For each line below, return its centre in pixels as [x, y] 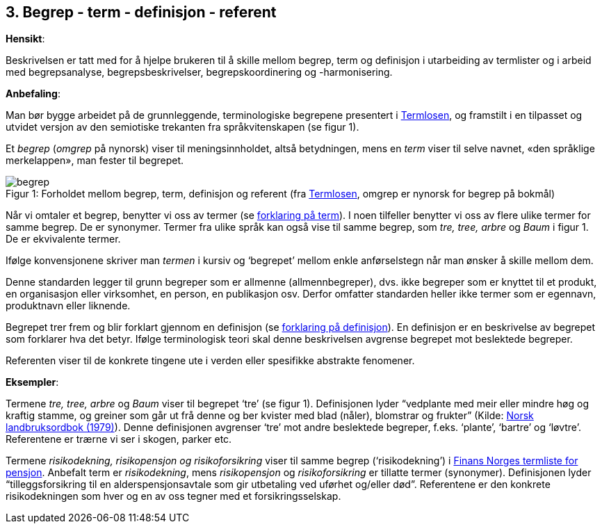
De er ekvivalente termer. [63, 239]
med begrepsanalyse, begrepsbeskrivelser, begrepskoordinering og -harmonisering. [199, 72]
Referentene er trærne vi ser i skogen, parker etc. [119, 439]
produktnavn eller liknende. [68, 306]
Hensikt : [25, 39]
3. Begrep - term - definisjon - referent [141, 12]
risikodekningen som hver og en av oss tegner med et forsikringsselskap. [173, 496]
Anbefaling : [33, 94]
